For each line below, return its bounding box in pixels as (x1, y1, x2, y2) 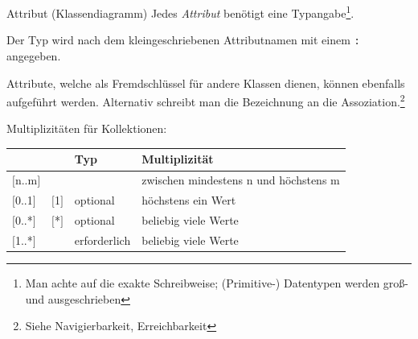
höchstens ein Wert (141, 192, 236, 209)
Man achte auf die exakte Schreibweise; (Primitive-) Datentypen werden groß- (25, 274, 409, 291)
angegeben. (6, 47, 61, 64)
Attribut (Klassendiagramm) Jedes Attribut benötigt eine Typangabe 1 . (6, 2, 354, 21)
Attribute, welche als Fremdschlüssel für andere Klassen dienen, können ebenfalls (6, 74, 405, 91)
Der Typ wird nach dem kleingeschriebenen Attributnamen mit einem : (6, 31, 360, 48)
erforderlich (74, 231, 131, 248)
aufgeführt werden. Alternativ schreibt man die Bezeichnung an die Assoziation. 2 (6, 91, 405, 110)
